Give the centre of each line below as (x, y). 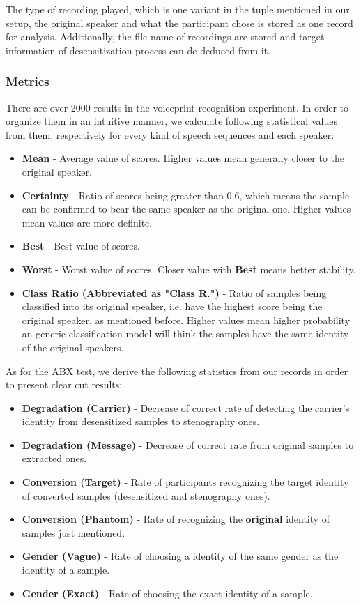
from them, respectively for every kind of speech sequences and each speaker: (170, 134)
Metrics (28, 81)
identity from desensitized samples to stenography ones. (141, 421)
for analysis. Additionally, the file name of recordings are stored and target (165, 37)
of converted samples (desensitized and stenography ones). (146, 495)
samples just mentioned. (74, 532)
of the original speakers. (73, 347)
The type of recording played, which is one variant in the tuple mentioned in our (178, 9)
